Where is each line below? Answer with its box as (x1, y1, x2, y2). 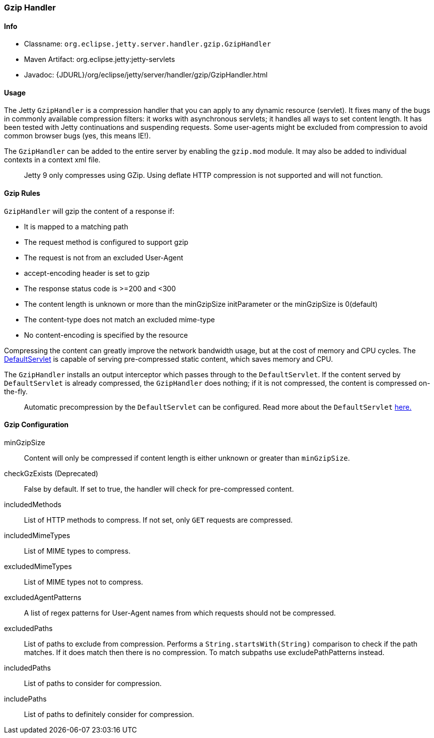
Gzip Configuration (4, 420, 69, 429)
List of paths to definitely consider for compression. (24, 710, 194, 719)
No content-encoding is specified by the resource (24, 330, 188, 339)
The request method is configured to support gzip (24, 237, 188, 246)
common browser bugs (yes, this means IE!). (4, 131, 151, 140)
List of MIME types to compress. (24, 546, 130, 555)
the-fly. (4, 387, 28, 396)
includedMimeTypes (4, 531, 70, 540)
